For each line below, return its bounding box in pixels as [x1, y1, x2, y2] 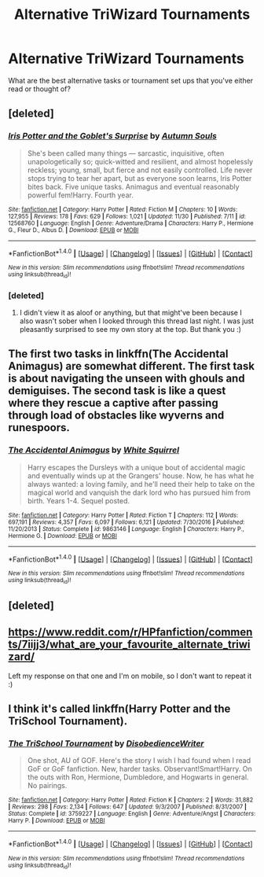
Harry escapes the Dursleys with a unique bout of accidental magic [27, 462, 246, 472]
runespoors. [8, 421, 71, 434]
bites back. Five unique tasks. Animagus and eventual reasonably [27, 182, 240, 191]
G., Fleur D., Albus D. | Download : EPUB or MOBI [8, 226, 139, 234]
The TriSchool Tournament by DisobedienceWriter [8, 738, 204, 749]
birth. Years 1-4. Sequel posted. [27, 496, 130, 505]
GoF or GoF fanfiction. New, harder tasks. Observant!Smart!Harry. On [27, 765, 253, 774]
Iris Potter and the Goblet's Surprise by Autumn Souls [8, 131, 218, 142]
